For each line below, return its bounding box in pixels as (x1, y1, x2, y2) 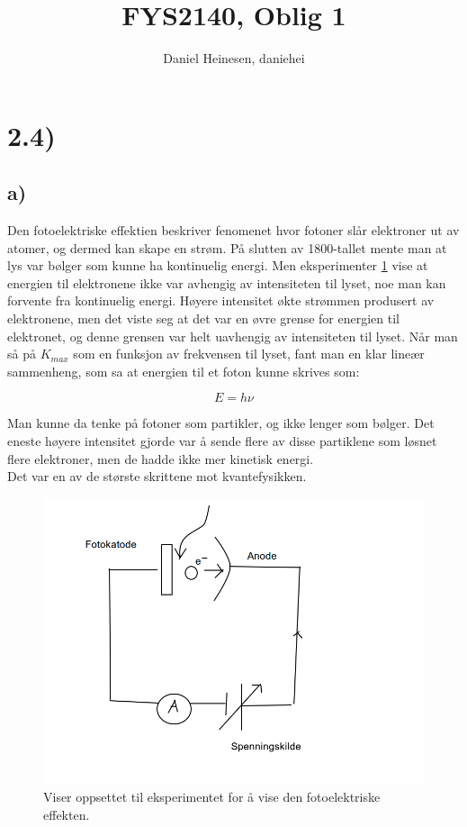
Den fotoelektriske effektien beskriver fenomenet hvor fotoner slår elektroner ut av (7, 221, 460, 240)
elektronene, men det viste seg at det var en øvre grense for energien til (7, 309, 400, 328)
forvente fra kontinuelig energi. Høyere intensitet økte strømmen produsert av (7, 291, 435, 310)
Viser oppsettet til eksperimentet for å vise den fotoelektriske (43, 787, 381, 806)
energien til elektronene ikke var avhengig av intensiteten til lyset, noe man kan (7, 273, 446, 292)
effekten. (43, 805, 90, 824)
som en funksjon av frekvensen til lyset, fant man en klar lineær (73, 344, 425, 363)
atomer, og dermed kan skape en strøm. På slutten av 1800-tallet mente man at (7, 238, 447, 257)
